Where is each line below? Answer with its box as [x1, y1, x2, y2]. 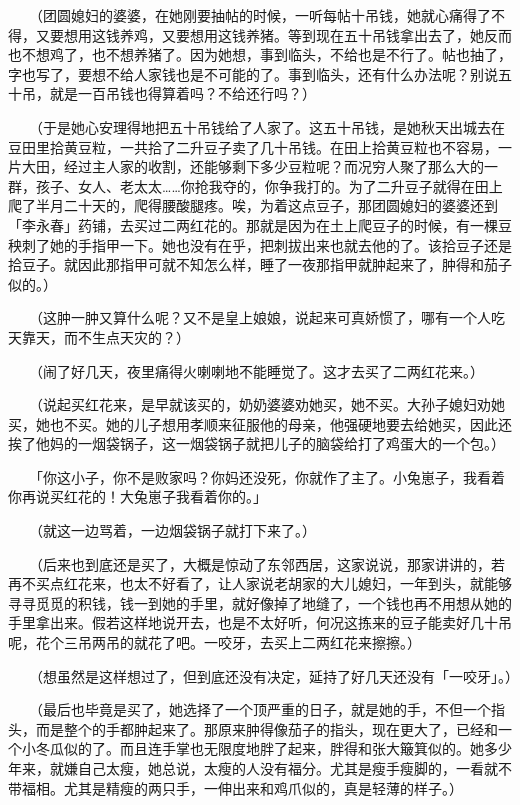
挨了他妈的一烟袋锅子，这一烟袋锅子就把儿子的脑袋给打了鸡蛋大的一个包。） [8, 433, 505, 454]
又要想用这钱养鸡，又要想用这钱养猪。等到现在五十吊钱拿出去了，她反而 [35, 24, 512, 45]
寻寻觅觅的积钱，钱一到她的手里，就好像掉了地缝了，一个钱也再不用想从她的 [8, 592, 512, 613]
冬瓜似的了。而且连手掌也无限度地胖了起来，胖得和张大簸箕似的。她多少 [35, 738, 512, 759]
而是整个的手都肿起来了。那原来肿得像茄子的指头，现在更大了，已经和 [35, 718, 498, 739]
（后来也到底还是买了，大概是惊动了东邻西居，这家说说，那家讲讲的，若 [35, 553, 505, 574]
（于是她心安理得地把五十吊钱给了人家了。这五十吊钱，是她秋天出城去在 [35, 116, 505, 137]
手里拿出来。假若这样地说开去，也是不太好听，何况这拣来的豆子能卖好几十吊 [8, 612, 512, 633]
